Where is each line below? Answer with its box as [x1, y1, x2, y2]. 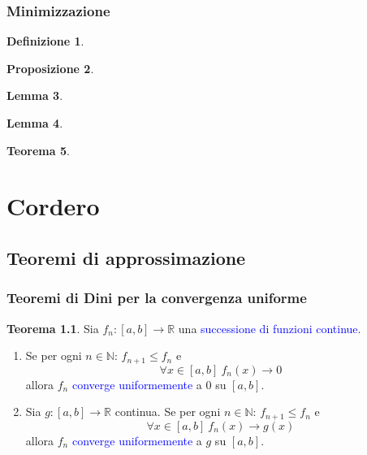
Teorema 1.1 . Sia [6, 319, 99, 336]
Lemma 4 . [6, 115, 63, 131]
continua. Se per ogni [114, 403, 221, 420]
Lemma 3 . [6, 87, 63, 104]
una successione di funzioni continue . [178, 319, 361, 336]
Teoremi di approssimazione [6, 245, 246, 270]
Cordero [6, 189, 100, 223]
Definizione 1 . [6, 32, 84, 50]
